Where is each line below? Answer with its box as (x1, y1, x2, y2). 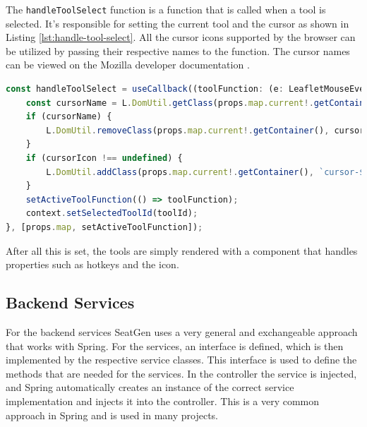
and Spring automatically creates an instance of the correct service (6, 380, 294, 395)
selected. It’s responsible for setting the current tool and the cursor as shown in (6, 16, 349, 30)
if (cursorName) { (25, 112, 112, 122)
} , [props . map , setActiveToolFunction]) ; (6, 222, 203, 232)
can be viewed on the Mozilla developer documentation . (6, 57, 250, 72)
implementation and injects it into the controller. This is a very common (6, 393, 320, 408)
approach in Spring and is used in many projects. (6, 407, 218, 422)
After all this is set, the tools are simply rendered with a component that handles (6, 243, 358, 258)
